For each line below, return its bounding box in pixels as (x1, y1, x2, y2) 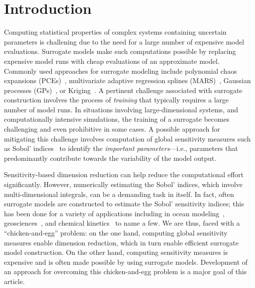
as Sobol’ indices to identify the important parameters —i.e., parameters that (4, 143, 238, 153)
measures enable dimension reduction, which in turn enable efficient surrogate (4, 237, 239, 247)
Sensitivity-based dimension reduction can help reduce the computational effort (4, 169, 244, 180)
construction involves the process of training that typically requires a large (4, 95, 229, 105)
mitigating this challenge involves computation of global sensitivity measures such (4, 133, 251, 144)
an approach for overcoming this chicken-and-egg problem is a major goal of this (4, 266, 247, 277)
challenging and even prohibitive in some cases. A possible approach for (4, 124, 220, 134)
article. (4, 276, 25, 286)
